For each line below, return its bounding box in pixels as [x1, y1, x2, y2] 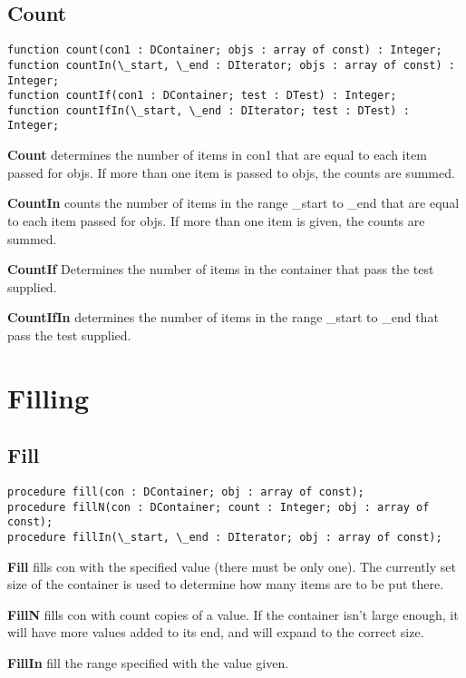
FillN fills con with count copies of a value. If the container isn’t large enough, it [7, 604, 459, 624]
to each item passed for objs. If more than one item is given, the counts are [7, 211, 425, 230]
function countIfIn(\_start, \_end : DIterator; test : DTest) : [7, 103, 410, 117]
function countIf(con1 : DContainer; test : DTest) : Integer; [7, 89, 397, 103]
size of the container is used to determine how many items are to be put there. [7, 575, 444, 594]
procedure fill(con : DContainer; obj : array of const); [7, 486, 364, 499]
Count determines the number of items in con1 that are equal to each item [7, 145, 427, 164]
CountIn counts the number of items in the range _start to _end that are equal [7, 193, 460, 212]
